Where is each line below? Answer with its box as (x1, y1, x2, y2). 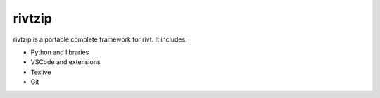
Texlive (30, 68, 51, 76)
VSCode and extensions (30, 58, 101, 66)
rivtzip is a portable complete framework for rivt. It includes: (13, 35, 187, 44)
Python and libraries (30, 48, 89, 56)
